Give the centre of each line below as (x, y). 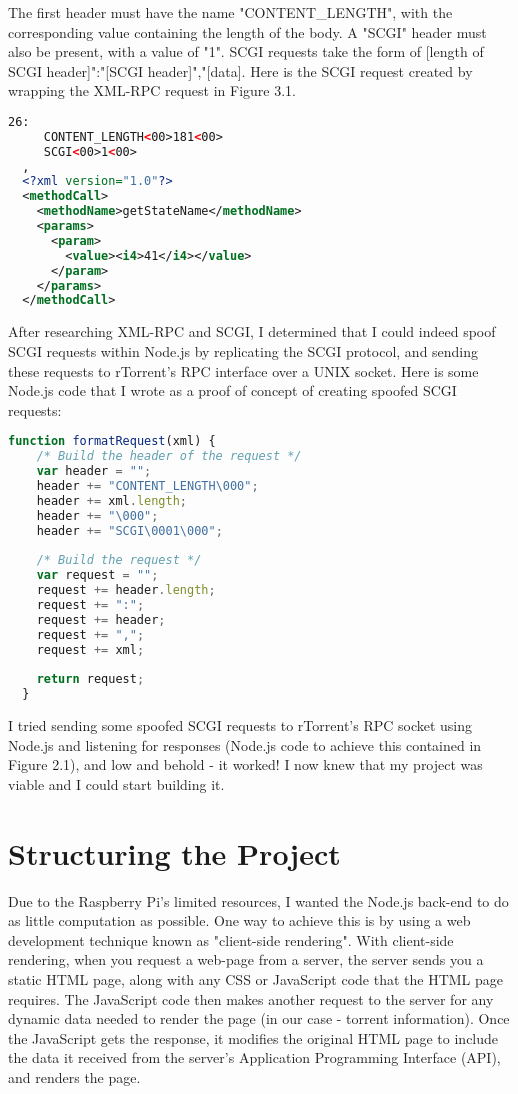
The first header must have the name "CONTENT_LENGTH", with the (230, 12)
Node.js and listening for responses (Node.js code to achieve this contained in (245, 744)
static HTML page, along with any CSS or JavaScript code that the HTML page (256, 978)
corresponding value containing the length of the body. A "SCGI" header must (247, 31)
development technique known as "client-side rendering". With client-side (231, 939)
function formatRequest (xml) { (112, 441)
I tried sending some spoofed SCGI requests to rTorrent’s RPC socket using (240, 725)
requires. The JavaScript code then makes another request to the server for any (251, 998)
